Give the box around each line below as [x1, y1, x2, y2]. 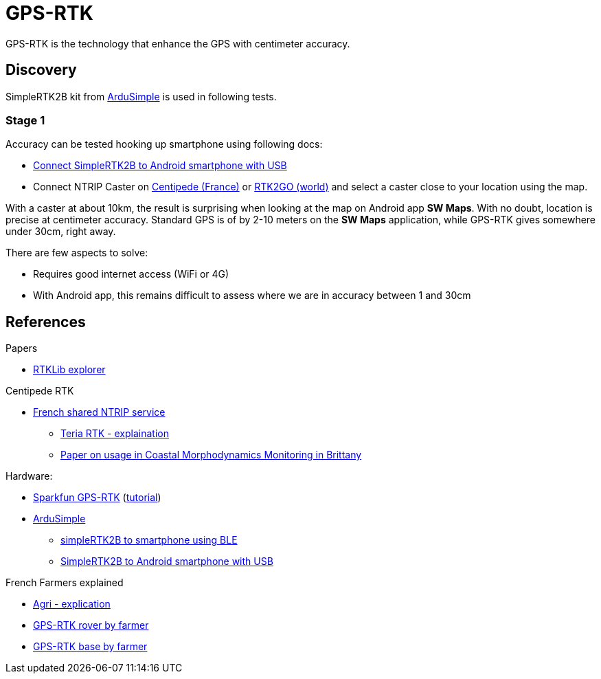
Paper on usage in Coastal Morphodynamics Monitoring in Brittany [60, 449, 362, 461]
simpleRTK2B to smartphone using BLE [60, 534, 238, 546]
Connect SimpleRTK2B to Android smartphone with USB [33, 159, 287, 172]
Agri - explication [33, 598, 111, 610]
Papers [5, 342, 38, 355]
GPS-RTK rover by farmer [33, 619, 149, 632]
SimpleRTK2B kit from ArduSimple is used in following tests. [5, 90, 277, 102]
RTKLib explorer [33, 364, 106, 376]
